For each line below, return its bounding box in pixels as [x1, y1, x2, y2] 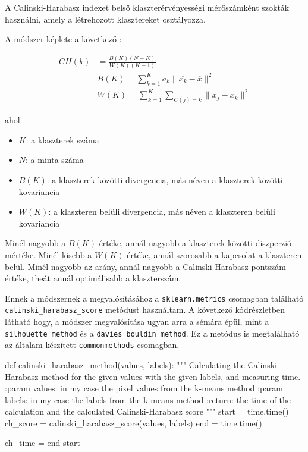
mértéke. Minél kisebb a [5, 248, 92, 260]
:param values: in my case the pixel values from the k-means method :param [5, 382, 283, 394]
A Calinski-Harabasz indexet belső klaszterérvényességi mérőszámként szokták [5, 1, 290, 13]
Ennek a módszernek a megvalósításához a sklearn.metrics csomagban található [5, 291, 304, 304]
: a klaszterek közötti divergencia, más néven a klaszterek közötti [46, 173, 283, 186]
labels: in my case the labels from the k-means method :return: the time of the [5, 393, 291, 406]
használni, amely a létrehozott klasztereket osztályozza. [5, 12, 206, 25]
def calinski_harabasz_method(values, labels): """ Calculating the [5, 358, 245, 371]
